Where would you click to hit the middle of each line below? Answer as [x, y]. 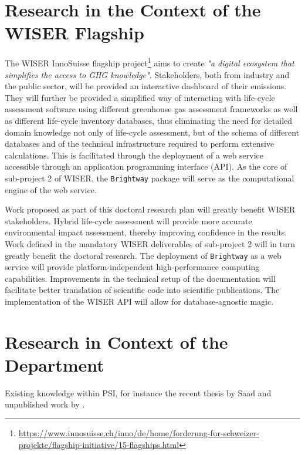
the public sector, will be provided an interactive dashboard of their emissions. [146, 86]
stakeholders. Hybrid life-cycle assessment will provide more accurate [128, 220]
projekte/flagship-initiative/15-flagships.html [99, 444]
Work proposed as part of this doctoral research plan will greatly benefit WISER [150, 209]
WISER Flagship [74, 33]
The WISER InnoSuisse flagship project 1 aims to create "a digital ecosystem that [150, 62]
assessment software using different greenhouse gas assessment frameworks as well [151, 109]
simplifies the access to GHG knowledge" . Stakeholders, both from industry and [147, 74]
